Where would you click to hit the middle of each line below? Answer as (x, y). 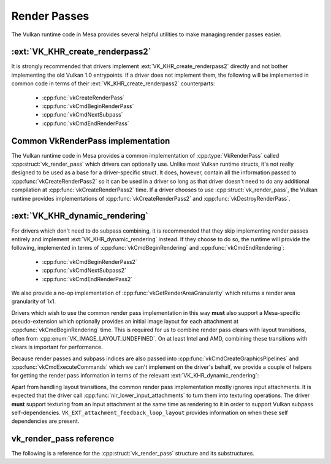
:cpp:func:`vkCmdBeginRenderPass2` (89, 261)
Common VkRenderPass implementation (91, 141)
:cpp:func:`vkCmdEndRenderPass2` (87, 279)
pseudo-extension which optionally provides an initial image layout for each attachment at (125, 322)
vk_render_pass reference (63, 439)
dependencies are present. (45, 421)
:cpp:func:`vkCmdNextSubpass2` (84, 271)
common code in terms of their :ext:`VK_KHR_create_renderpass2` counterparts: (113, 83)
